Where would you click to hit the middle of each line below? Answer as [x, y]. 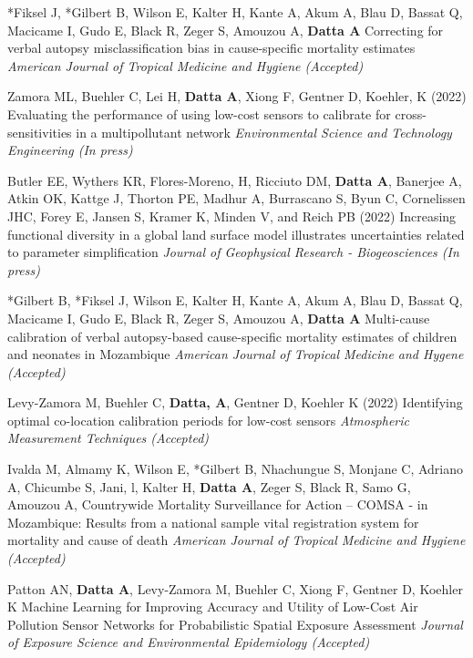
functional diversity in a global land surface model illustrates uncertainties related [236, 234]
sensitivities [40, 132]
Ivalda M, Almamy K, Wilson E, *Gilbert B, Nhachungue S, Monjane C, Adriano [236, 469]
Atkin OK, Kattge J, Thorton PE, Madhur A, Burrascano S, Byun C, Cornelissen [236, 198]
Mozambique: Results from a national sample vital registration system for [213, 522]
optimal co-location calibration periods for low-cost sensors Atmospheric [208, 420]
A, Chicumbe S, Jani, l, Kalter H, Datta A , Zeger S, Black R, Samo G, [209, 486]
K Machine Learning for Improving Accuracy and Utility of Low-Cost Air [213, 607]
